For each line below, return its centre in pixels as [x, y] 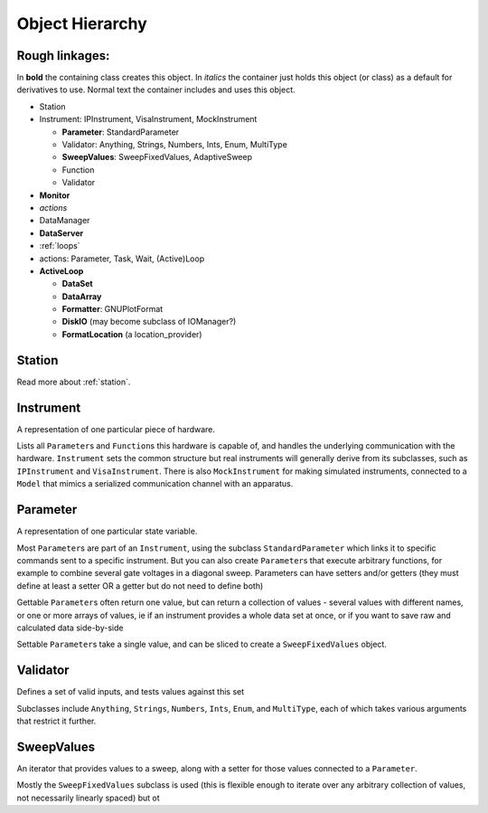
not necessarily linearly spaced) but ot [88, 798]
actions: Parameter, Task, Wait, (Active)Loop [122, 259]
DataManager [65, 221]
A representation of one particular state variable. [107, 531]
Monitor [55, 195]
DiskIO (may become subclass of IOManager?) [149, 322]
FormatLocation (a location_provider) [132, 334]
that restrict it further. [56, 721]
